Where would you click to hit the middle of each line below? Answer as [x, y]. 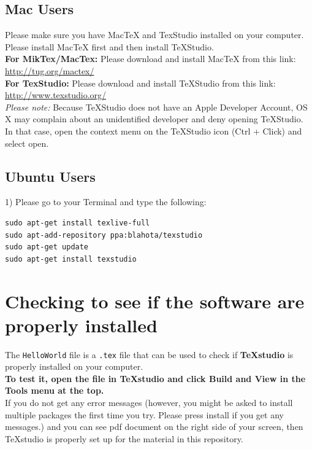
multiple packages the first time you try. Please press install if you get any [144, 414]
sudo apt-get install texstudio [71, 259]
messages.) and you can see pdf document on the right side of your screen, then [154, 427]
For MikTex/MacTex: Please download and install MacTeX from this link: [150, 59]
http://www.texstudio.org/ [56, 95]
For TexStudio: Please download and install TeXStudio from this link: [140, 83]
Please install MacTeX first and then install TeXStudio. [109, 46]
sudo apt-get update [47, 247]
